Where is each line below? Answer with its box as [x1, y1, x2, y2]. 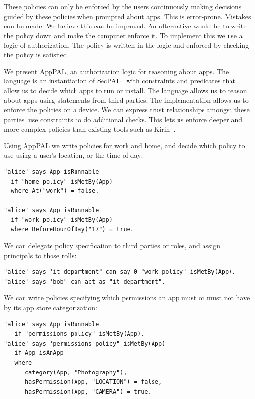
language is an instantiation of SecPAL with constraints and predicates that [4, 76, 235, 86]
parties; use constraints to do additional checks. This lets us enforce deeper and [4, 114, 243, 124]
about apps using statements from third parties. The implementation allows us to [4, 95, 249, 105]
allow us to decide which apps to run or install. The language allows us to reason [4, 85, 247, 95]
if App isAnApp [14, 349, 64, 357]
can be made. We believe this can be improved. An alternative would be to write [4, 21, 247, 31]
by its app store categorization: [4, 302, 98, 313]
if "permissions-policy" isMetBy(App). [14, 330, 145, 338]
